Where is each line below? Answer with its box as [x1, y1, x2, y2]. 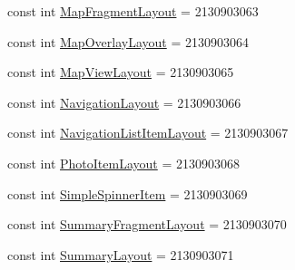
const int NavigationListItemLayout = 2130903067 [7, 123, 289, 142]
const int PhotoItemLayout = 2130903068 [7, 153, 240, 172]
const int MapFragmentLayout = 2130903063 [7, 2, 259, 20]
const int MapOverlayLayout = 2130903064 [7, 32, 249, 51]
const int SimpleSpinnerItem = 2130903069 [7, 184, 248, 203]
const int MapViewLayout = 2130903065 [7, 63, 234, 82]
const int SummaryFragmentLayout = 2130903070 [7, 215, 287, 234]
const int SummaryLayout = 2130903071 [7, 245, 234, 264]
